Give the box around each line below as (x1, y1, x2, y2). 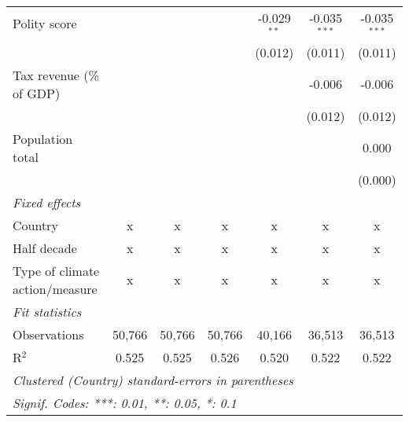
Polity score (13, 14, 77, 33)
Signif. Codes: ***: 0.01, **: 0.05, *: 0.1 (13, 393, 237, 412)
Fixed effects (13, 193, 81, 211)
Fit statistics (13, 302, 82, 321)
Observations (13, 325, 84, 343)
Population (13, 129, 73, 148)
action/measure (13, 279, 98, 298)
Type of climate (13, 261, 100, 280)
